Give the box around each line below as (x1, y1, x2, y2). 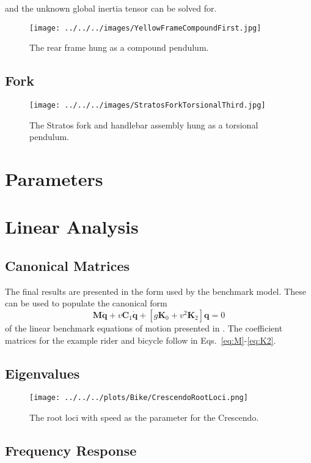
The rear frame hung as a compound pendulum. (29, 41, 209, 54)
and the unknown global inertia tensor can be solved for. (5, 2, 217, 14)
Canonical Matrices (5, 256, 130, 275)
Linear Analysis (5, 214, 139, 239)
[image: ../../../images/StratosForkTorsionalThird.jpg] (29, 101, 266, 110)
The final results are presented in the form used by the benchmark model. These (5, 284, 306, 297)
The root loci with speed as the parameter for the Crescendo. (29, 411, 259, 424)
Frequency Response (5, 441, 137, 460)
